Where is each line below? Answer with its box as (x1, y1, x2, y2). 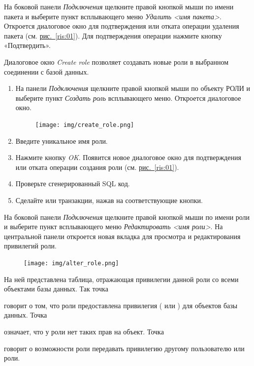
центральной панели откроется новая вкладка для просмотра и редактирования (4, 231, 241, 241)
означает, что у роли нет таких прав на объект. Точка (4, 326, 164, 336)
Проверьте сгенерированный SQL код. (15, 178, 130, 189)
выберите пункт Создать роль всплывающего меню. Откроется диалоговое (15, 92, 241, 103)
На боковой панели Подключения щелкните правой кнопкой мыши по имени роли (4, 211, 250, 222)
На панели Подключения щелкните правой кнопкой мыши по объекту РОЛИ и (15, 83, 251, 93)
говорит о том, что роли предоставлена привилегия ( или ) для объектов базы (4, 300, 238, 310)
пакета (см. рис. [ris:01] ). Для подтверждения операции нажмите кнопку (4, 30, 222, 41)
